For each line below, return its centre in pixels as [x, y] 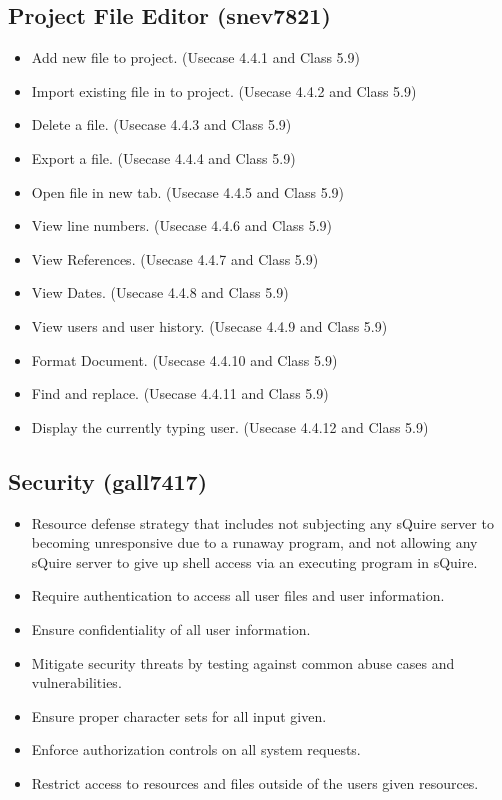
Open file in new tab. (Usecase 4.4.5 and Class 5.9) [187, 191]
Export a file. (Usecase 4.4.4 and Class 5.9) [163, 157]
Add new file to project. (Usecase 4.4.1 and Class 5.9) [195, 57]
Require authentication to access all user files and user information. [238, 595]
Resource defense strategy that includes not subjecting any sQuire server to [262, 522]
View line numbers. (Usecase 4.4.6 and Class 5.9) [182, 225]
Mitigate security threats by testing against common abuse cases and [243, 662]
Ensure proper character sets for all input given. [179, 715]
